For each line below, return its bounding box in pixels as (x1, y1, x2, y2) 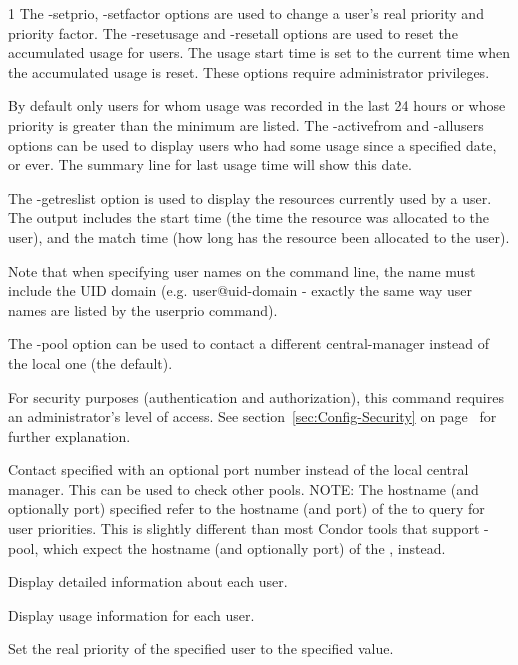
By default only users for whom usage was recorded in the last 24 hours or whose (8, 95, 506, 116)
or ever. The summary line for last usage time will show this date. (8, 154, 412, 175)
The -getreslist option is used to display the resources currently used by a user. (8, 187, 492, 208)
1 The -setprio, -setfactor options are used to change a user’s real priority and (8, 3, 484, 23)
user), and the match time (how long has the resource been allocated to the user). (8, 226, 510, 247)
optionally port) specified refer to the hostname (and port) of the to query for (8, 498, 485, 519)
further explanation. (8, 425, 131, 446)
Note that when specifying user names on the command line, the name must (8, 260, 476, 281)
